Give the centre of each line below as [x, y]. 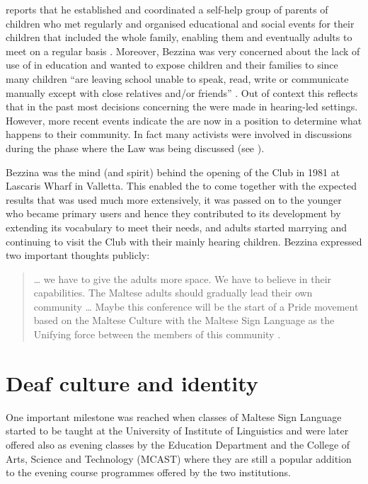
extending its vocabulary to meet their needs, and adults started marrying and [176, 227]
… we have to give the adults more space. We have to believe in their [183, 278]
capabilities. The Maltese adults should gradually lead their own [173, 293]
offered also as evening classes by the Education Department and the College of [178, 444]
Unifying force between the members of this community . [157, 334]
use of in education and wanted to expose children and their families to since [172, 65]
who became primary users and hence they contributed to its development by [173, 213]
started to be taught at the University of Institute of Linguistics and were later [177, 431]
